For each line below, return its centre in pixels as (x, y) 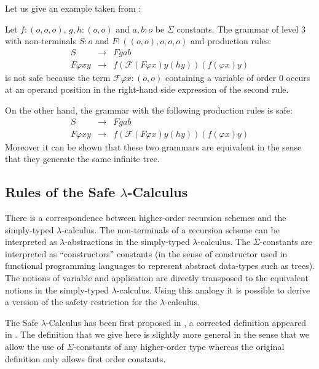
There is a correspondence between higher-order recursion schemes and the (146, 218)
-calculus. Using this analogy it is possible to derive (213, 289)
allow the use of (34, 347)
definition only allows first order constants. (85, 358)
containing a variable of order (221, 77)
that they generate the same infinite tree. (82, 159)
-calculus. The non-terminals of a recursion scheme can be (171, 229)
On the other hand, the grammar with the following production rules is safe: (149, 110)
